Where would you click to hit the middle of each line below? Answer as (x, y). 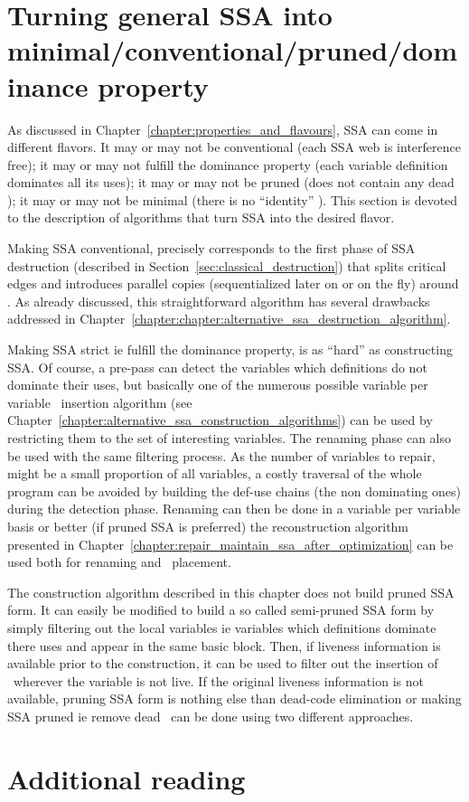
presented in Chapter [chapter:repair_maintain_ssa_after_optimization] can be (230, 544)
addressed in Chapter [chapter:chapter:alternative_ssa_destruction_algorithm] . (229, 319)
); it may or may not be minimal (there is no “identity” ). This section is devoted (233, 199)
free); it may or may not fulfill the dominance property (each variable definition (228, 164)
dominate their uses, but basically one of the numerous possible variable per (218, 385)
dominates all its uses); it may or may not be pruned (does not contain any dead (231, 182)
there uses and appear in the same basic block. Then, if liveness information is (224, 645)
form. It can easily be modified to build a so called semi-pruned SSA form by (221, 610)
